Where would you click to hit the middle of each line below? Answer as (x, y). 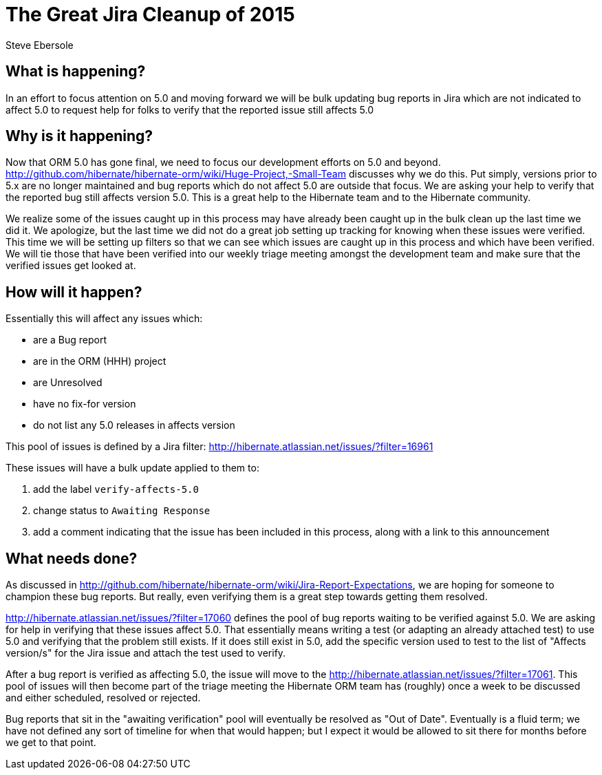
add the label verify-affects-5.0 (116, 489)
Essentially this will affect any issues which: (104, 319)
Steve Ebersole (40, 45)
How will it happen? (74, 292)
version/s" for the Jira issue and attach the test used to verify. (146, 653)
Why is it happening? (79, 136)
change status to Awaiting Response (122, 511)
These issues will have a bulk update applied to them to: (132, 468)
